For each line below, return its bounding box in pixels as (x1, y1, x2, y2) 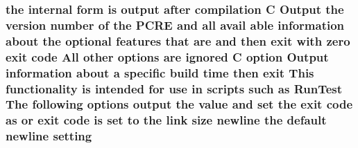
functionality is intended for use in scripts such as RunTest (6, 80, 343, 97)
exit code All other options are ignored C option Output (6, 48, 329, 65)
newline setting (6, 127, 92, 145)
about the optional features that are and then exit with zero (6, 32, 350, 49)
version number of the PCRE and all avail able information (6, 16, 345, 33)
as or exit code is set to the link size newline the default (6, 111, 327, 129)
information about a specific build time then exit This (6, 64, 314, 81)
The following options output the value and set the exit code (6, 95, 353, 113)
